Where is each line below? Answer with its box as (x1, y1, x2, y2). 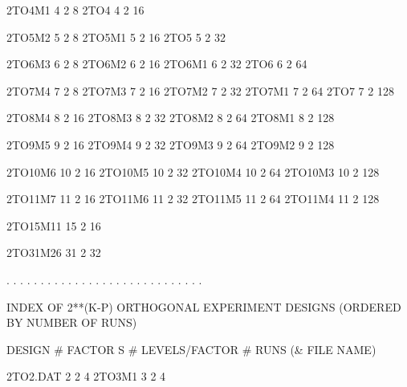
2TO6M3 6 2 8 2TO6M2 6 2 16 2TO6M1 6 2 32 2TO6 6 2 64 (6, 55, 307, 72)
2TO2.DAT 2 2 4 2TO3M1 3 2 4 (6, 368, 166, 385)
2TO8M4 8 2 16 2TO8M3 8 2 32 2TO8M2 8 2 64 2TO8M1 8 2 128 (6, 109, 335, 126)
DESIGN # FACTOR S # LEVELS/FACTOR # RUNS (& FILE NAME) (6, 340, 376, 357)
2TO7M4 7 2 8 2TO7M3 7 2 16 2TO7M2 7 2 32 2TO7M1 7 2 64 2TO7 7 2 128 (6, 82, 394, 99)
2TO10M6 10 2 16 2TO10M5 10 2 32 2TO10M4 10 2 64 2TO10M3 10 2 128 (6, 163, 380, 180)
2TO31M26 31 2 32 (6, 244, 101, 261)
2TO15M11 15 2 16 (6, 217, 101, 234)
